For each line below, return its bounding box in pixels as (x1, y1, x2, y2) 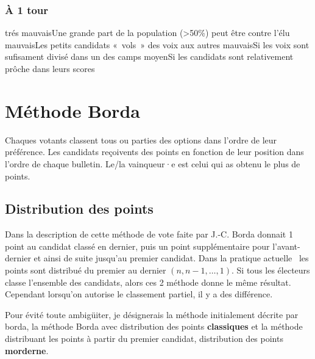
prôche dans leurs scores (5, 62, 95, 74)
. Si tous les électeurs (232, 264, 310, 277)
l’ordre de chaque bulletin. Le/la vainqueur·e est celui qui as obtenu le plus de (5, 157, 300, 170)
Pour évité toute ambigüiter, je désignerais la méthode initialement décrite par (5, 308, 299, 321)
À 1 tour (5, 2, 49, 17)
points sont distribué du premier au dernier (5, 264, 166, 277)
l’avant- (272, 239, 300, 252)
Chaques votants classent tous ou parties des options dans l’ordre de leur (5, 133, 277, 146)
